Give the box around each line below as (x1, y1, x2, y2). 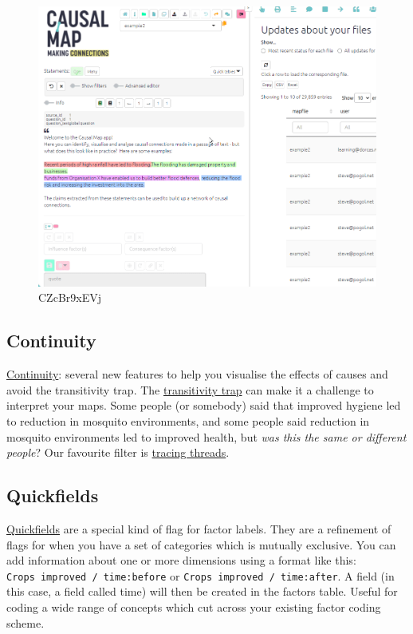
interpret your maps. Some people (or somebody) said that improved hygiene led (6, 397, 401, 414)
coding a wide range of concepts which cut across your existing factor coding (6, 599, 381, 616)
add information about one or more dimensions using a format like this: (6, 552, 356, 569)
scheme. (6, 614, 45, 631)
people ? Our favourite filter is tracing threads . (6, 444, 230, 461)
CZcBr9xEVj (38, 289, 101, 306)
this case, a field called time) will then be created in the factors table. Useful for (6, 583, 398, 600)
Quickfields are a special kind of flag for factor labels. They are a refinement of (6, 521, 391, 537)
